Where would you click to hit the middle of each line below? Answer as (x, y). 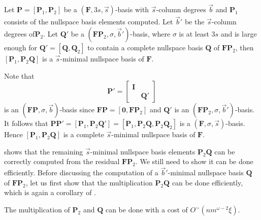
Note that (19, 75)
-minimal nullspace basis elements (143, 151)
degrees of (20, 34)
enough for (21, 48)
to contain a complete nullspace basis (145, 48)
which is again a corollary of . (50, 192)
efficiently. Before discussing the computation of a (81, 172)
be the (194, 22)
